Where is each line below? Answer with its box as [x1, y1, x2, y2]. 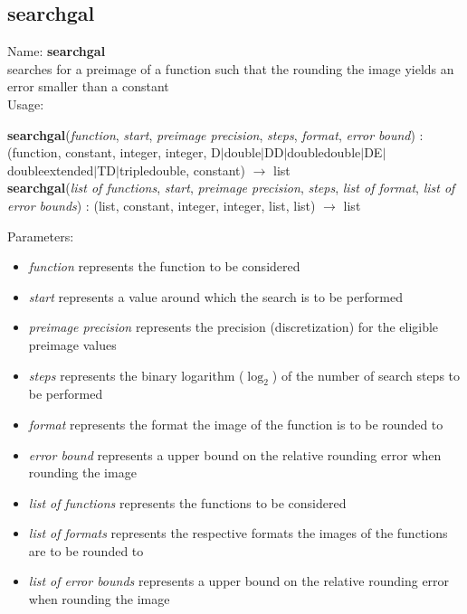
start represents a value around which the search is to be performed [28, 287, 404, 306]
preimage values [28, 335, 117, 354]
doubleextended [7, 160, 94, 179]
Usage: [7, 94, 44, 113]
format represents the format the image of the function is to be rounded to [28, 414, 443, 433]
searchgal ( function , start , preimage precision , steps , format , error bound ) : [7, 125, 424, 144]
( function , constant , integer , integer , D [7, 143, 221, 162]
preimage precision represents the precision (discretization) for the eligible [28, 317, 439, 336]
